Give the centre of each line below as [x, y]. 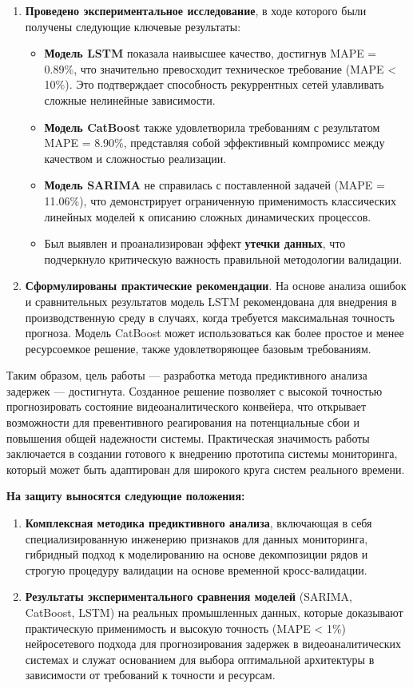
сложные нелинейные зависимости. [130, 99]
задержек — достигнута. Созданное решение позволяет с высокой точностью [195, 390]
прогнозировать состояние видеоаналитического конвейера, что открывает [187, 406]
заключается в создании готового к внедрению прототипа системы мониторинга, [202, 453]
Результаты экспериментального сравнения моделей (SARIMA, [189, 597]
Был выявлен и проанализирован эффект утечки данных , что [195, 243]
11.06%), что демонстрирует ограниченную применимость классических [220, 200]
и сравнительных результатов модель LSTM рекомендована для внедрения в [211, 301]
